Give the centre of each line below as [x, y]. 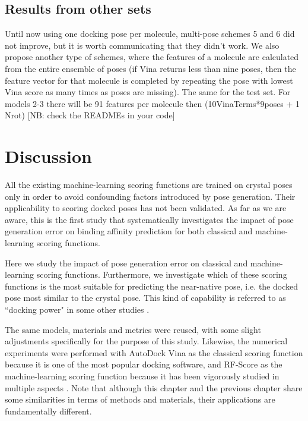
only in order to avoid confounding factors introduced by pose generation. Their [150, 196]
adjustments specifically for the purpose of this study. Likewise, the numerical [146, 341]
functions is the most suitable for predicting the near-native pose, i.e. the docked [152, 286]
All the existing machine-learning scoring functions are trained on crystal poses [149, 185]
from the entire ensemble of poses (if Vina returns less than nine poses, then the [150, 68]
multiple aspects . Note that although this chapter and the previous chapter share [154, 387]
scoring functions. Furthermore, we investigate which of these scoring [162, 274]
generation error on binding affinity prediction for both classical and [129, 231]
